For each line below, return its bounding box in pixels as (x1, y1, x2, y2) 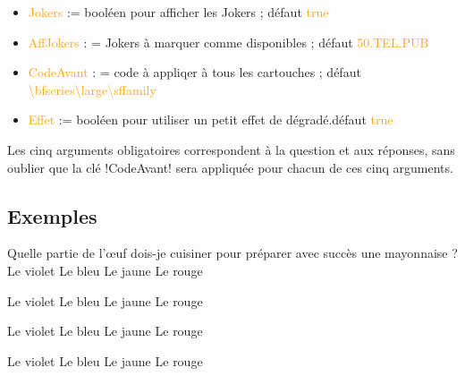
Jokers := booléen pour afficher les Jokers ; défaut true (28, 3, 329, 21)
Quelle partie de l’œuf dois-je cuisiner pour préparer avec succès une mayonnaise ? (7, 244, 458, 262)
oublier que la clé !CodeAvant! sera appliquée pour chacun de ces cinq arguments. (7, 158, 453, 176)
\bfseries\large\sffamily (28, 80, 156, 98)
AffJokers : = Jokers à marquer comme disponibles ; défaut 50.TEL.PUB (28, 32, 429, 51)
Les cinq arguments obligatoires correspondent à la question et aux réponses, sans (7, 140, 455, 158)
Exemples (7, 201, 97, 229)
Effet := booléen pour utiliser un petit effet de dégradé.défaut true (28, 110, 393, 129)
